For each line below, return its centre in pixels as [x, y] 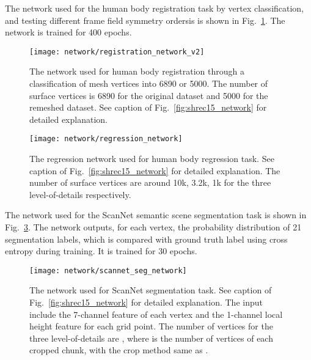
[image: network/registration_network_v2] [117, 52]
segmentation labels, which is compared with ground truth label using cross [146, 239]
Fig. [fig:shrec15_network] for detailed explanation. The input [146, 302]
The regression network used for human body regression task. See [152, 159]
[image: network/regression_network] [106, 139]
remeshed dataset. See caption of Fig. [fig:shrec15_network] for [148, 107]
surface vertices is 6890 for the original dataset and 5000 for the [149, 95]
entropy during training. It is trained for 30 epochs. [101, 251]
